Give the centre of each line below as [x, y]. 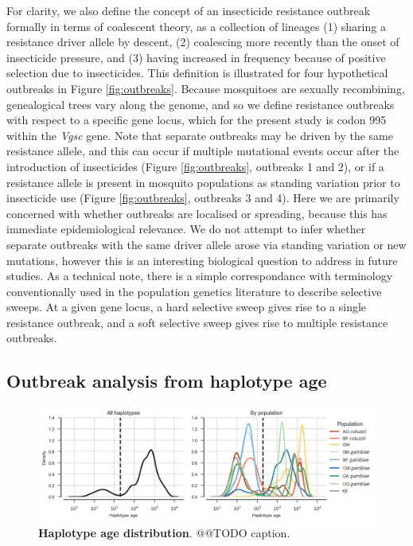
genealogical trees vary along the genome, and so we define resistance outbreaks [201, 104]
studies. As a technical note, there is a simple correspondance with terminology [200, 276]
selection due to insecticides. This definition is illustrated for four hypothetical [197, 73]
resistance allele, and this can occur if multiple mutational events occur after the [203, 151]
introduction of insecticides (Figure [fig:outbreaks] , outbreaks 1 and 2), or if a [195, 166]
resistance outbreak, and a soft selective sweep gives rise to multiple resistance [197, 322]
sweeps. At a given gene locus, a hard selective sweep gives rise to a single [187, 307]
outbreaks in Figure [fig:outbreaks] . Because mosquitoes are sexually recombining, [206, 88]
